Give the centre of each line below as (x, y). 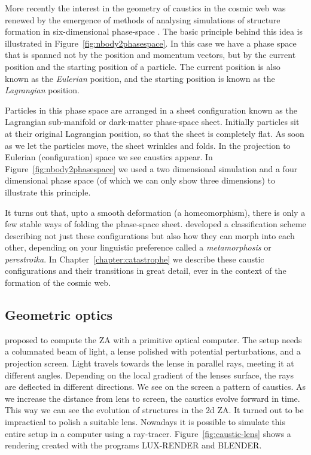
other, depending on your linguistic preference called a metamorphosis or (138, 247)
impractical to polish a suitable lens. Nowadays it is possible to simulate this (145, 422)
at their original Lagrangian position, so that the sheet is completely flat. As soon (155, 133)
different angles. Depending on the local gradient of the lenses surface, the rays (149, 375)
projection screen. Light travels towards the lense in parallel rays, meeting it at (150, 363)
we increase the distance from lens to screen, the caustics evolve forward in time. (153, 398)
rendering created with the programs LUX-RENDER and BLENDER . (133, 445)
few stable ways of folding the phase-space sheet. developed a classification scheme (155, 224)
